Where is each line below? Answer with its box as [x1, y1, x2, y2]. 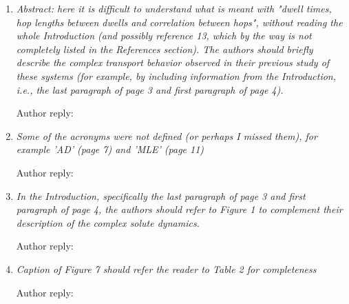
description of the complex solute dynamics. [16, 215, 200, 230]
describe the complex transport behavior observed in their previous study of [16, 55, 330, 70]
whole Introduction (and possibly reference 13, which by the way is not [16, 28, 312, 43]
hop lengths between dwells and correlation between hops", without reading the [16, 14, 343, 29]
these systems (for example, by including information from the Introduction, [16, 68, 337, 83]
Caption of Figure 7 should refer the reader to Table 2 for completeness [16, 261, 317, 276]
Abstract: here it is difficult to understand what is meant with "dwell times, [16, 1, 332, 15]
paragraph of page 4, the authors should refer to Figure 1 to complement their [16, 202, 343, 216]
